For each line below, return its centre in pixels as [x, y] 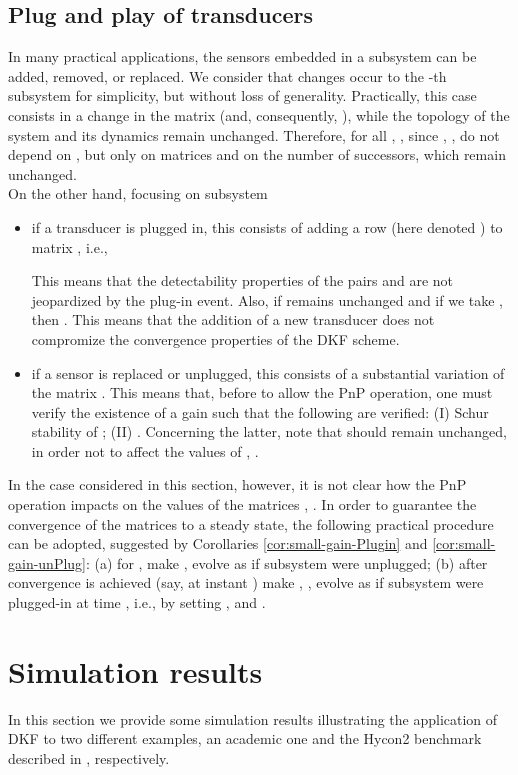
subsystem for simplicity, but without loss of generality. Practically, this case [242, 95]
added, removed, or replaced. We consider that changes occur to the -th [227, 75]
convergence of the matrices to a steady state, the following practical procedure [251, 523]
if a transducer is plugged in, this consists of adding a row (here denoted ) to [267, 226]
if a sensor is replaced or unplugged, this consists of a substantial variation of [268, 372]
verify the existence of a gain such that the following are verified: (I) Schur [260, 411]
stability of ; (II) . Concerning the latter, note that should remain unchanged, [269, 431]
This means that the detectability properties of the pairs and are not [242, 280]
